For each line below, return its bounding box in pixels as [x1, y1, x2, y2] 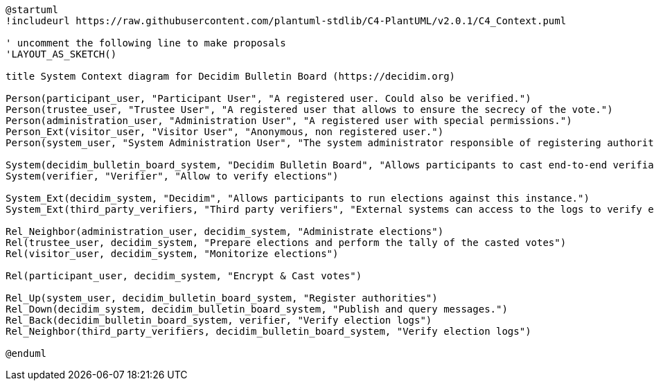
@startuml [6, 4, 58, 15]
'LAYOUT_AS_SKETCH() [6, 49, 117, 60]
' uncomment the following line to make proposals [6, 37, 286, 49]
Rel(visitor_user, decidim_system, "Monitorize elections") [6, 248, 339, 259]
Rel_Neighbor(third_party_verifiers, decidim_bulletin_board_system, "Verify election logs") [6, 326, 531, 337]
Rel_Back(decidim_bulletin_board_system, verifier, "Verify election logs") [6, 315, 432, 326]
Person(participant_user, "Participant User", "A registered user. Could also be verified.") [6, 93, 531, 104]
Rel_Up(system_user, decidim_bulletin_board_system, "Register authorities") [6, 292, 438, 304]
